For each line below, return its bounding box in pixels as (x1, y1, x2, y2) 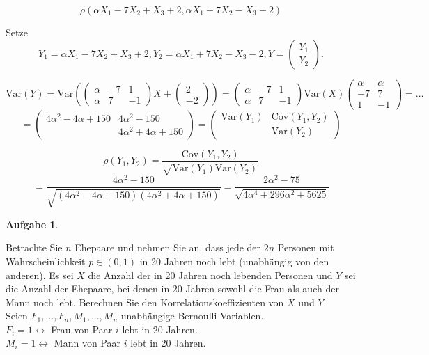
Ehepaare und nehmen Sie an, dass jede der (75, 240, 261, 255)
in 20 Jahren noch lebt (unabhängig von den (139, 253, 329, 268)
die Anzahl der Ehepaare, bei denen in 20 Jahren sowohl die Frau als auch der (6, 281, 339, 296)
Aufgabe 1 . (6, 216, 58, 231)
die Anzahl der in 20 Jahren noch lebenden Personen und (88, 267, 333, 282)
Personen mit (277, 240, 334, 255)
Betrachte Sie (6, 240, 63, 255)
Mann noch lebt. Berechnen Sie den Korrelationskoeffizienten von (6, 294, 284, 309)
